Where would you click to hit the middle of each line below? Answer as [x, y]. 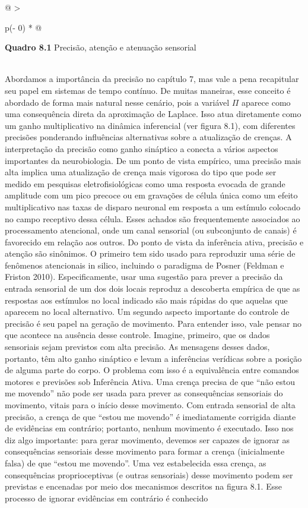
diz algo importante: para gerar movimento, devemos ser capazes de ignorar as [147, 439]
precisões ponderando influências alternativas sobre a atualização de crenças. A [148, 137]
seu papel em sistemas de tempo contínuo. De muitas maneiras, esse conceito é [148, 90]
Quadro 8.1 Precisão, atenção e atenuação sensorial [101, 47]
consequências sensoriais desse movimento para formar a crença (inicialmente [145, 451]
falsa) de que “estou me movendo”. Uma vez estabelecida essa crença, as [136, 463]
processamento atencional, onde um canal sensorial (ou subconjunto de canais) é [151, 230]
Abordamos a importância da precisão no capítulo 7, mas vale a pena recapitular [152, 79]
